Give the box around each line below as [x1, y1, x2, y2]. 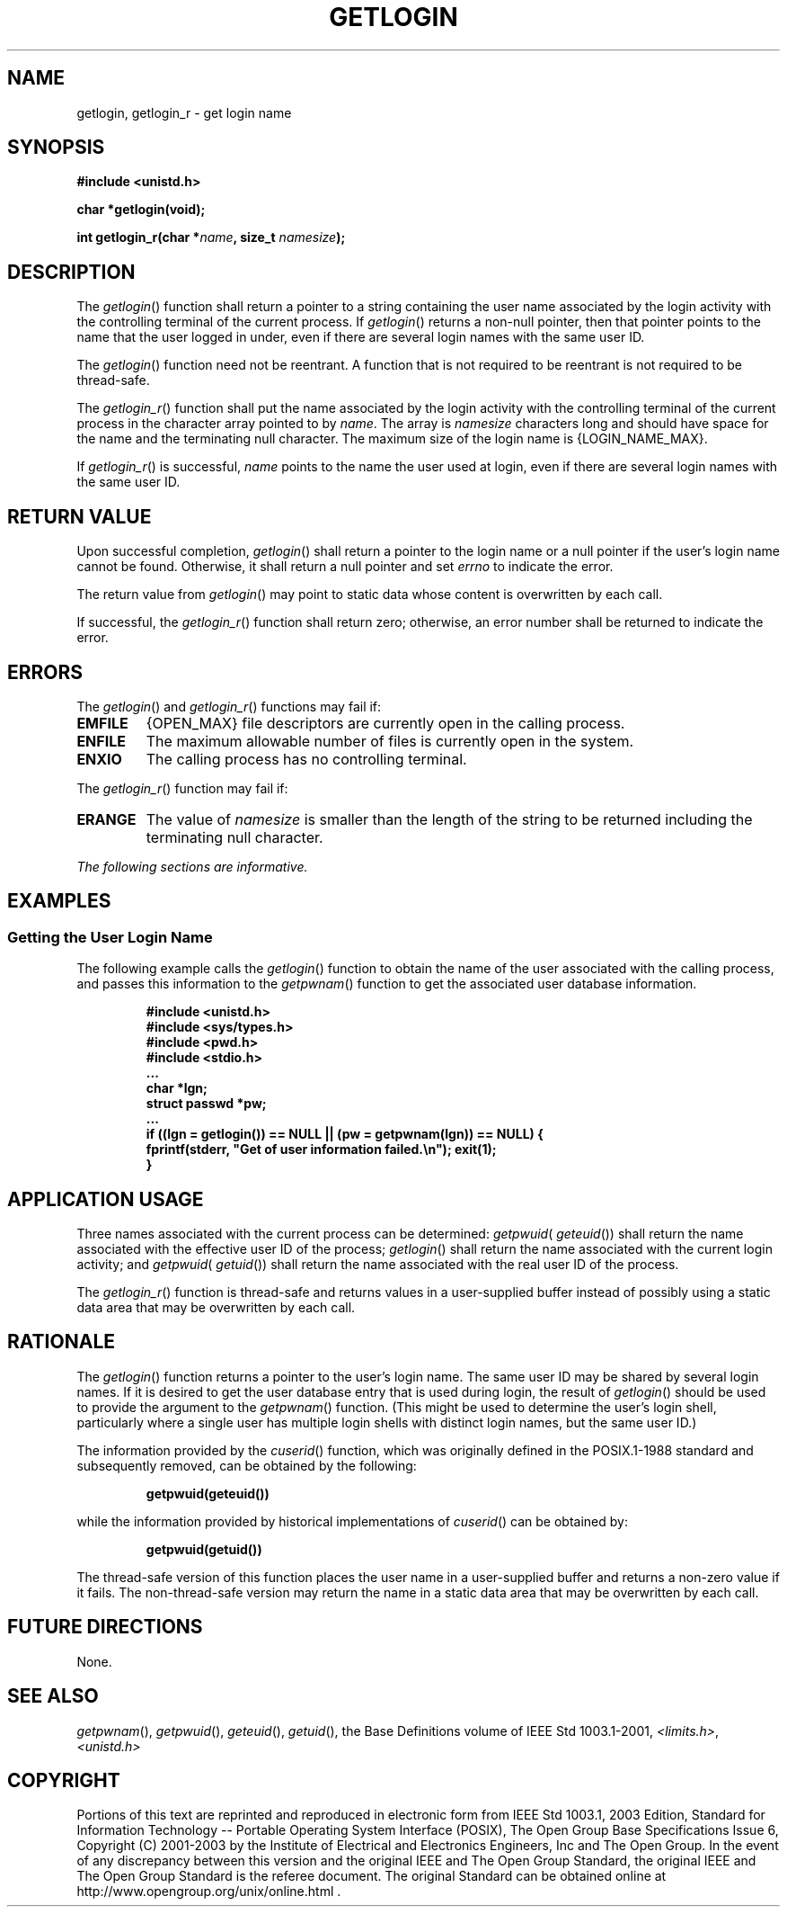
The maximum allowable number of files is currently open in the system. [146, 731, 634, 750]
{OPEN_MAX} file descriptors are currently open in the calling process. [146, 713, 625, 732]
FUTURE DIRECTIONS [7, 1615, 203, 1639]
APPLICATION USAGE [7, 1187, 204, 1211]
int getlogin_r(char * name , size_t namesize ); [76, 229, 346, 246]
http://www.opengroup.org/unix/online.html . [76, 1883, 341, 1900]
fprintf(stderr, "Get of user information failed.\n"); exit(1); [146, 1141, 497, 1158]
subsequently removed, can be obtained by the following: [76, 1457, 417, 1473]
